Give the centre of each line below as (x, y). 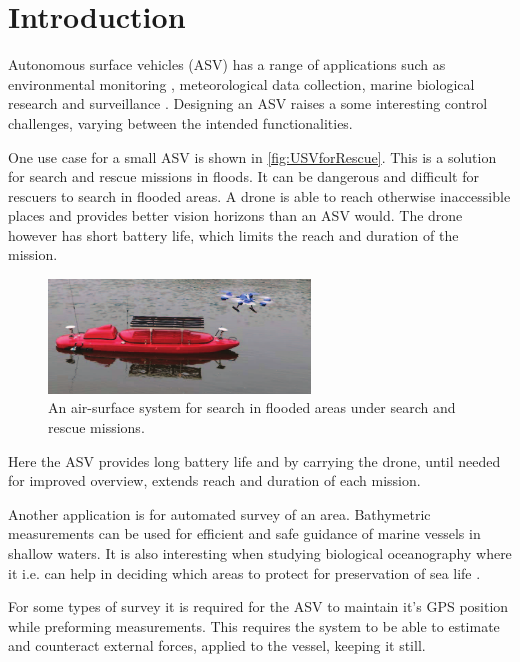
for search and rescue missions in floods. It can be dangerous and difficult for (243, 176)
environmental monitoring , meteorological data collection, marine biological (241, 83)
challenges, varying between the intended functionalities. (180, 122)
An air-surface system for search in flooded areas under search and (252, 407)
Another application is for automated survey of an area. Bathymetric (219, 513)
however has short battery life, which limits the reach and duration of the (233, 234)
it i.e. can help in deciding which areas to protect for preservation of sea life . (244, 572)
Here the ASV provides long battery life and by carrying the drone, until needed (254, 460)
